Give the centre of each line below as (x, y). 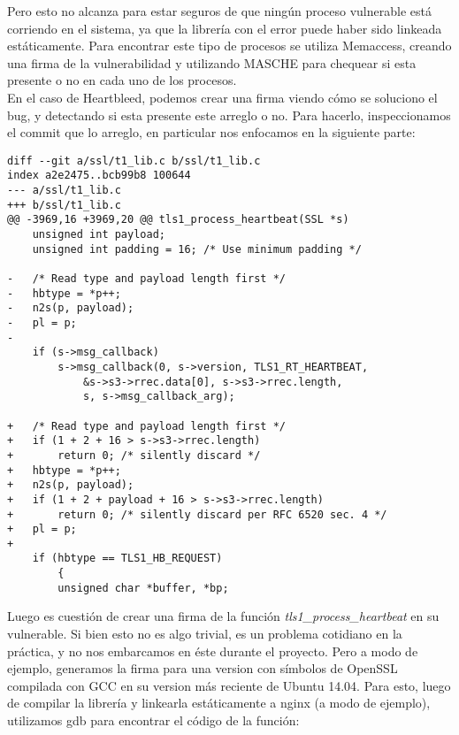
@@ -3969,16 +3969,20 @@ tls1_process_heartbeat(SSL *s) (178, 220)
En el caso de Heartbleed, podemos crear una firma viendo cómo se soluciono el (222, 97)
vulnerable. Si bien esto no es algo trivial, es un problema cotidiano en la (205, 634)
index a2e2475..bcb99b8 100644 (99, 176)
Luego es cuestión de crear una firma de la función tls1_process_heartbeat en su (223, 616)
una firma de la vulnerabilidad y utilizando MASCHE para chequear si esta (212, 62)
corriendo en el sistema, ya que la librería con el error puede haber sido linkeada (225, 28)
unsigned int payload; (99, 235)
